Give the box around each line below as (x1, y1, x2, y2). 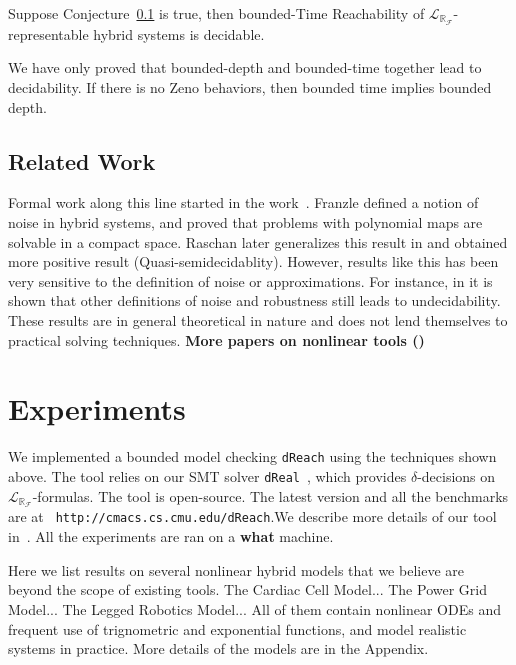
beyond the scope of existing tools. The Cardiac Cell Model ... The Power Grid (8, 579, 487, 600)
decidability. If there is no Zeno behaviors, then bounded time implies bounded (8, 77, 492, 98)
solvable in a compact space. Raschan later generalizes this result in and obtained (8, 231, 508, 252)
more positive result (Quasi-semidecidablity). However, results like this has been (8, 251, 499, 272)
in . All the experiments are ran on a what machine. (8, 526, 334, 547)
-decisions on (417, 465, 496, 486)
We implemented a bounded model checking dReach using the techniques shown (8, 446, 497, 467)
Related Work (8, 145, 156, 176)
